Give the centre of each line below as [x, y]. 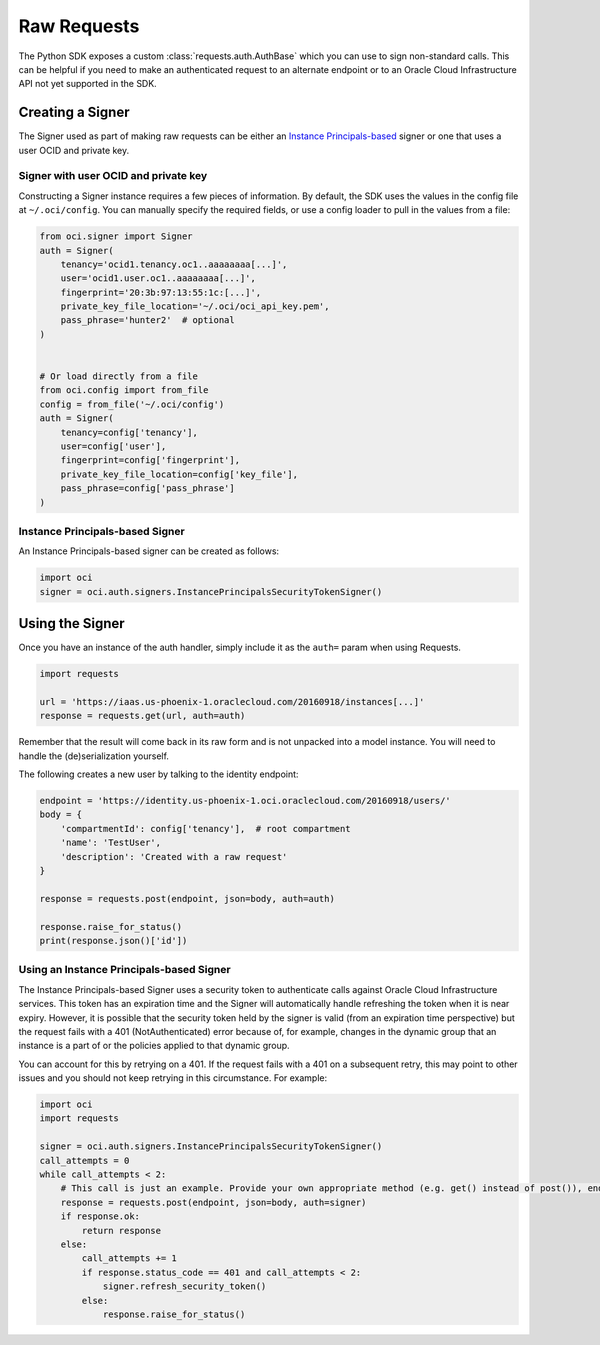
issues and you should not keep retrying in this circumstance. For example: [173, 1078]
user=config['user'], [113, 446]
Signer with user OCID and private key [113, 176]
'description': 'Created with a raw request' [174, 856]
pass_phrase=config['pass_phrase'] [147, 488]
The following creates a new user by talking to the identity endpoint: [158, 774]
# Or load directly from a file [119, 376]
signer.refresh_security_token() [184, 1286]
